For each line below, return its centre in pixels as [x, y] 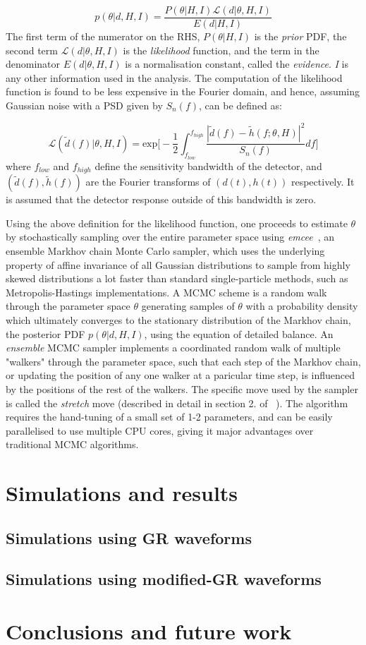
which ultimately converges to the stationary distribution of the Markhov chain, [178, 319]
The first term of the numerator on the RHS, [103, 36]
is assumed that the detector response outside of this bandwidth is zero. [161, 199]
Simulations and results [122, 493]
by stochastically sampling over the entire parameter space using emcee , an [170, 237]
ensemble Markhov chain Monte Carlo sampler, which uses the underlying [165, 251]
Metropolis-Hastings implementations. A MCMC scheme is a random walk [166, 292]
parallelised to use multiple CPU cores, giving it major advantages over [160, 430]
